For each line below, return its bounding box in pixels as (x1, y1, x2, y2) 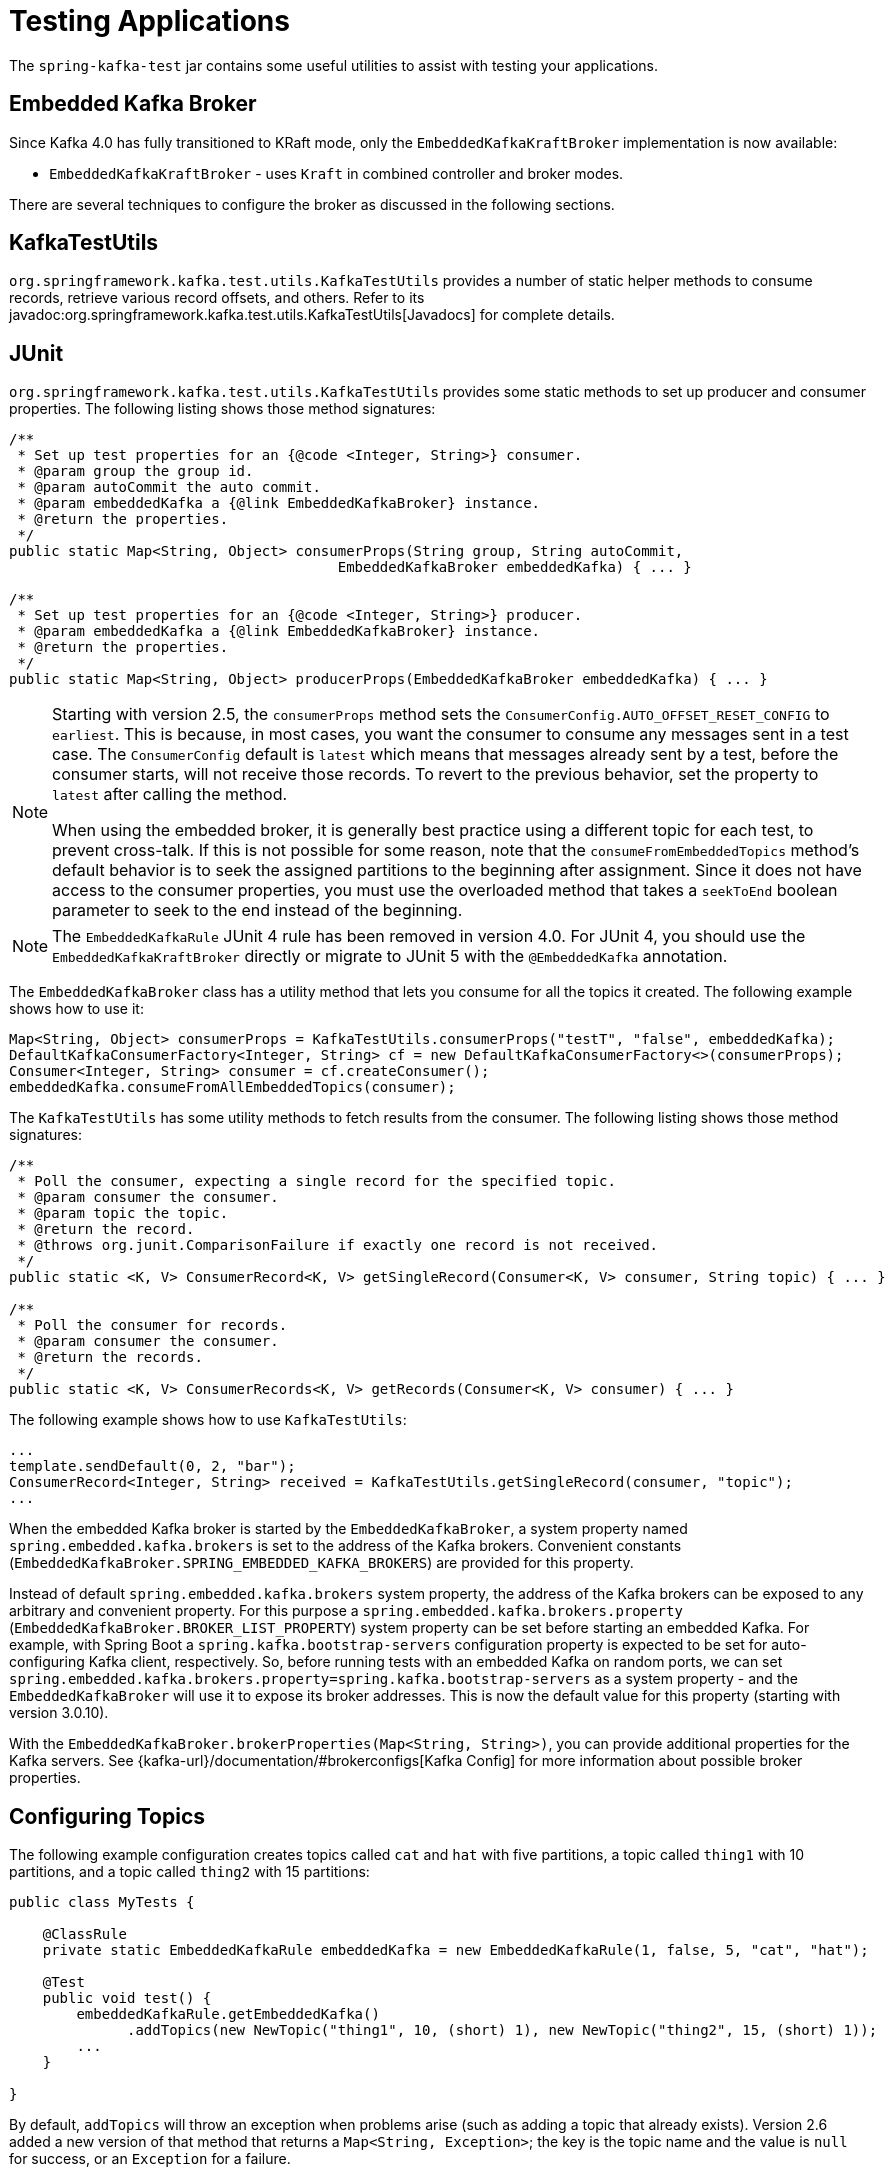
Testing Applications (9, 4, 290, 38)
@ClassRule (42, 1926, 128, 1943)
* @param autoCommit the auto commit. (17, 479, 321, 496)
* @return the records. (17, 1349, 203, 1366)
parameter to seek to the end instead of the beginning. (52, 900, 463, 921)
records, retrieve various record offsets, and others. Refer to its (9, 289, 425, 307)
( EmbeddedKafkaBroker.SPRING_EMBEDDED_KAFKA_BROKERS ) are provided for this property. (9, 1554, 634, 1572)
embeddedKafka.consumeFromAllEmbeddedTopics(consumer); (9, 1079, 456, 1096)
